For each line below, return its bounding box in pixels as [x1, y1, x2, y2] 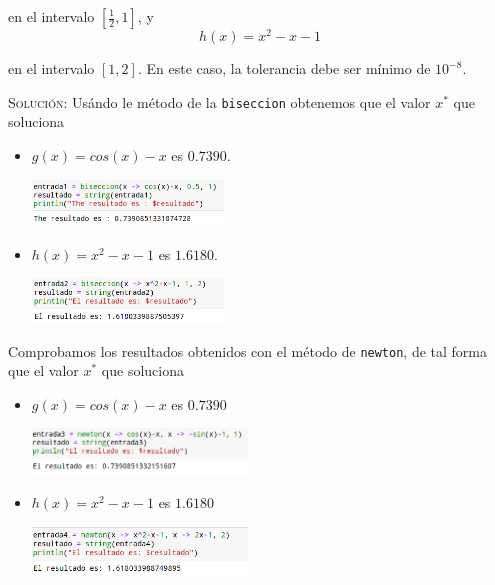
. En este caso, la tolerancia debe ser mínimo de [137, 58, 431, 79]
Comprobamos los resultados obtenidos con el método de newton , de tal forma [8, 340, 487, 361]
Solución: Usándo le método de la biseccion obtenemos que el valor [8, 91, 431, 112]
